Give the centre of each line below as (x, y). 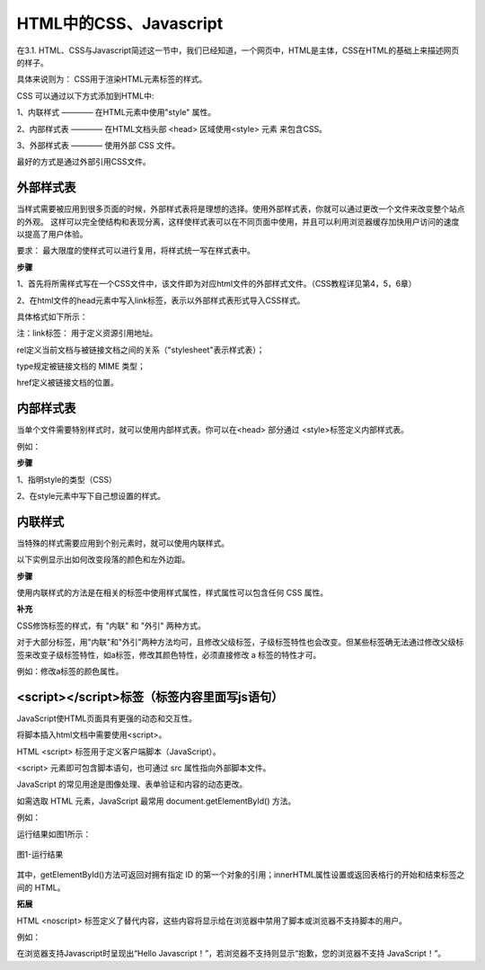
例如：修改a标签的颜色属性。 (70, 671)
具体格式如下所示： (52, 316)
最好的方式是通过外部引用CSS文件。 (84, 162)
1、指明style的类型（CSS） (66, 479)
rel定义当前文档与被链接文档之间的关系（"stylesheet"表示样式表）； (141, 350)
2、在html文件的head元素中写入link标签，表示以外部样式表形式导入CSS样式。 (161, 300)
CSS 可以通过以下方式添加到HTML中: (85, 95)
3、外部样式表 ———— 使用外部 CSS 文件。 (98, 145)
